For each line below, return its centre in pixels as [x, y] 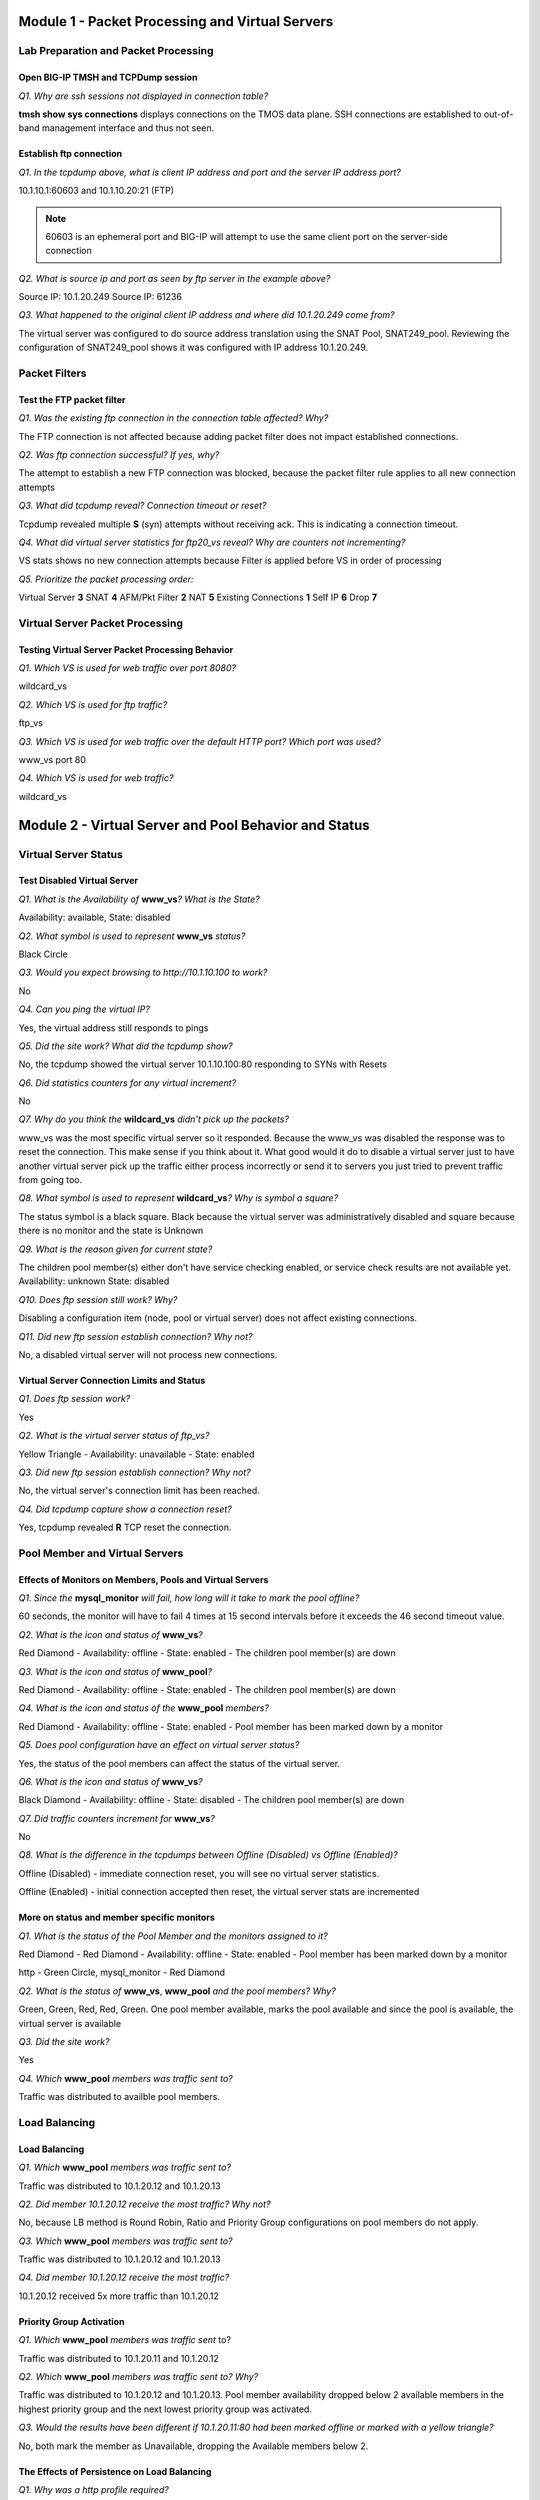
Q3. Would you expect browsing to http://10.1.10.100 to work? [143, 972]
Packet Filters [52, 373]
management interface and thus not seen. [128, 128]
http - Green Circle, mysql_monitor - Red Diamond [121, 1972]
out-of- [498, 114]
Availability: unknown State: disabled [94, 1281]
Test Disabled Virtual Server [78, 881]
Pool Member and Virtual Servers [101, 1553]
